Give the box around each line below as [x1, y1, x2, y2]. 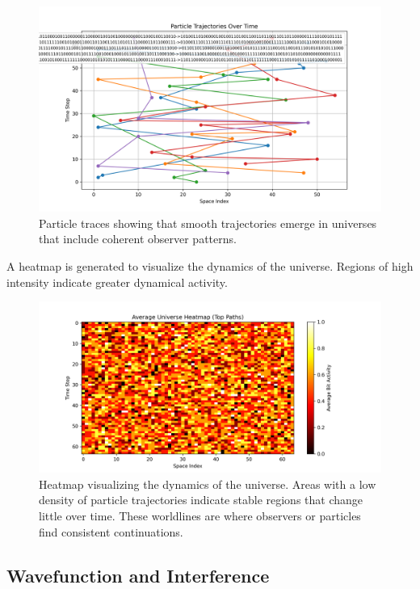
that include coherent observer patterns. [39, 230, 237, 247]
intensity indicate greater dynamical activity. [6, 273, 228, 290]
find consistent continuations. [39, 523, 183, 540]
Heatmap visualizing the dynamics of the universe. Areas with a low [39, 475, 376, 492]
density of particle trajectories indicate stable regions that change [39, 491, 363, 508]
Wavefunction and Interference [6, 562, 270, 587]
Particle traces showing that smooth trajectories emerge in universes [39, 214, 377, 231]
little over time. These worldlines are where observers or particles [39, 507, 361, 524]
